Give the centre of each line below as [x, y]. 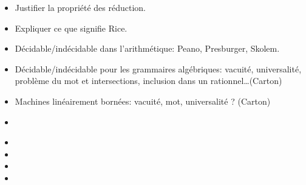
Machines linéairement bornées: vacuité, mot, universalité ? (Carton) [143, 101]
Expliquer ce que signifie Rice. [71, 28]
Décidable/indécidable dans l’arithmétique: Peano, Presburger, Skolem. [147, 48]
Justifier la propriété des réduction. [80, 7]
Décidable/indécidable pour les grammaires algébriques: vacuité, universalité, [158, 68]
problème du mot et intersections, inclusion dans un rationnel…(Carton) [148, 81]
